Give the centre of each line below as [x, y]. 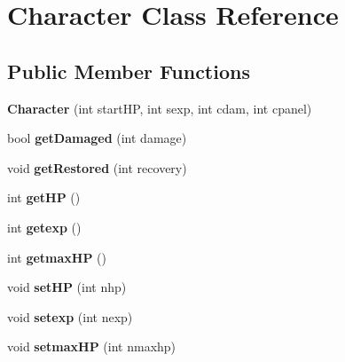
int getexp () [44, 227]
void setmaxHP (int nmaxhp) [92, 346]
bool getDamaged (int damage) [97, 138]
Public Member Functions [129, 71]
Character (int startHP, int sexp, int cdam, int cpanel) [160, 108]
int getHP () [44, 197]
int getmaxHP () [57, 257]
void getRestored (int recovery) [97, 167]
